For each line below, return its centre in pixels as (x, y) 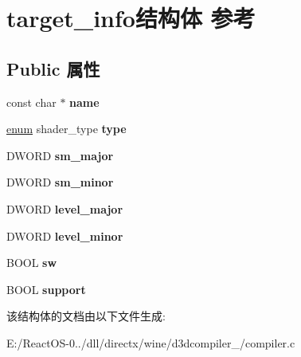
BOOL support (46, 289)
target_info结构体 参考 (131, 18)
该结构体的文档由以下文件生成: (86, 316)
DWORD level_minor (65, 235)
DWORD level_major (65, 208)
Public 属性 (53, 68)
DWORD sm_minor (60, 182)
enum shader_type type (66, 129)
